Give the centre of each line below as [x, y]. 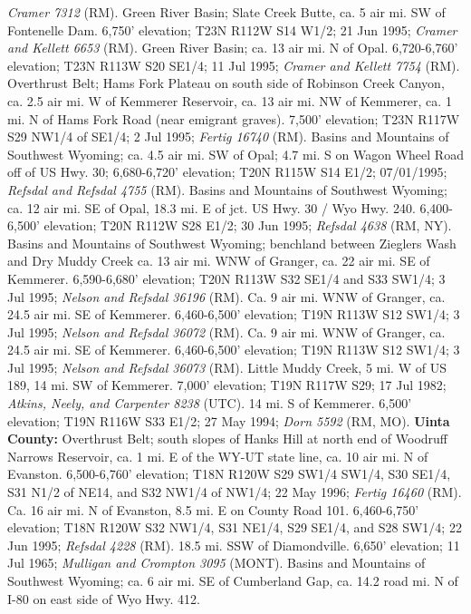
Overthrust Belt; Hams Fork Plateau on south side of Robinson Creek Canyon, [226, 83]
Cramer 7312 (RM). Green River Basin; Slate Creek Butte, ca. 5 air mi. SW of [226, 12]
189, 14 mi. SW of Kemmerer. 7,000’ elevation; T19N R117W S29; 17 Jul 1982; [227, 385]
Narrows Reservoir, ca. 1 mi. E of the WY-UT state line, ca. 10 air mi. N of [218, 456]
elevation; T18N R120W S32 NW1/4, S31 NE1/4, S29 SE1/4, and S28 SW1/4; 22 [235, 527]
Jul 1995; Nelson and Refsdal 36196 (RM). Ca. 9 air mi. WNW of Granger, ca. [226, 296]
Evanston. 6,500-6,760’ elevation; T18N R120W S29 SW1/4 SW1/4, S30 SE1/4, [229, 474]
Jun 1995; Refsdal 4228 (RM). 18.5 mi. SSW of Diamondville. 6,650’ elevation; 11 [234, 545]
